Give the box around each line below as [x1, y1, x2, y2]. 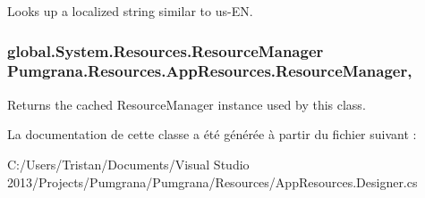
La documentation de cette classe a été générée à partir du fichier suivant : [7, 125, 417, 144]
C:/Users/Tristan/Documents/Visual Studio [7, 154, 250, 173]
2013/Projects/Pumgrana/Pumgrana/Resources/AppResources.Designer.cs [7, 172, 418, 191]
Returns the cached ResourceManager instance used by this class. [7, 95, 366, 113]
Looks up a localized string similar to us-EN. [7, 2, 253, 20]
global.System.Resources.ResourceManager [7, 39, 324, 62]
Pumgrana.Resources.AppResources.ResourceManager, [7, 60, 412, 82]
